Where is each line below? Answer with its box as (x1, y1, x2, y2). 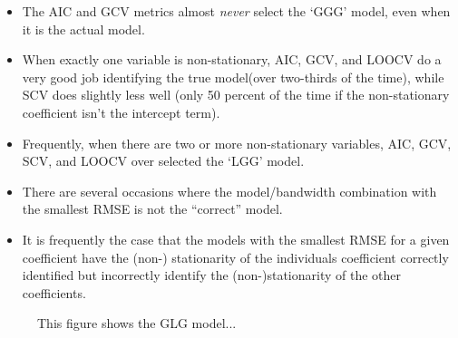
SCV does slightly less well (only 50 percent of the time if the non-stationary (22, 85, 450, 104)
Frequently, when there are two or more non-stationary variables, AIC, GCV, (22, 133, 452, 152)
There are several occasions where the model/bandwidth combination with (22, 181, 437, 200)
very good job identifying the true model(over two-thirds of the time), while (22, 67, 444, 86)
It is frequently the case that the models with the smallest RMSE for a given (22, 229, 450, 248)
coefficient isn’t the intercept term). (22, 102, 220, 121)
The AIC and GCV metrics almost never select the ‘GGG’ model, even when (22, 2, 451, 20)
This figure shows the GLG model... (37, 314, 237, 333)
